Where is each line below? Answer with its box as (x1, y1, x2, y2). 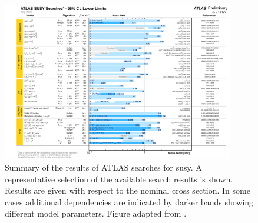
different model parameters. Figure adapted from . (5, 207, 187, 219)
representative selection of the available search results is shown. (5, 172, 233, 185)
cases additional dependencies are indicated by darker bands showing (5, 195, 254, 208)
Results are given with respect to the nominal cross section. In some (5, 184, 250, 197)
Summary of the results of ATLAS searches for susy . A (5, 161, 202, 173)
